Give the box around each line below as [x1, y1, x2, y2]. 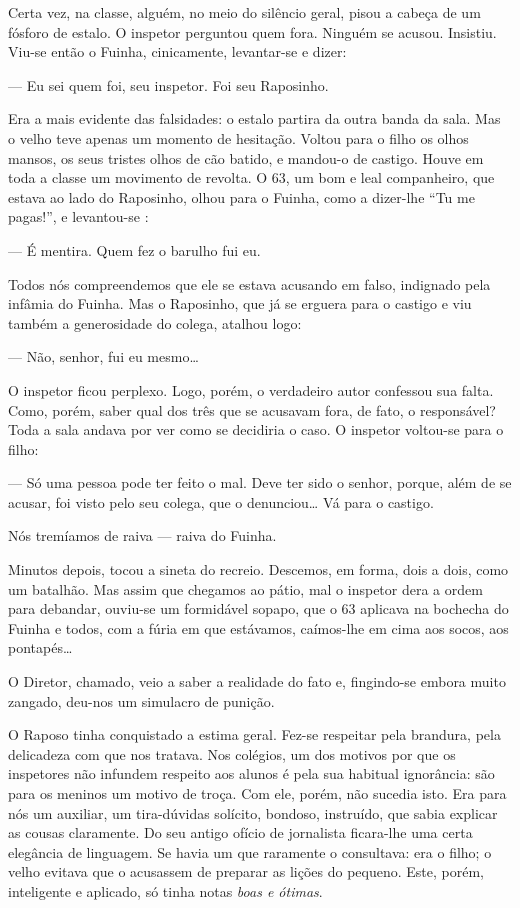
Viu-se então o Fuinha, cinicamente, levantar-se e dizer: [8, 41, 347, 62]
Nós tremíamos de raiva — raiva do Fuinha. [8, 525, 277, 546]
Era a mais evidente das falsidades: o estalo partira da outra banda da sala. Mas [8, 108, 501, 129]
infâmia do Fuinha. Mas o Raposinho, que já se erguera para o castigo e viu [8, 293, 472, 314]
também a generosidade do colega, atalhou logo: [8, 312, 302, 333]
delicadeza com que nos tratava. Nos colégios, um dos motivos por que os [8, 743, 456, 764]
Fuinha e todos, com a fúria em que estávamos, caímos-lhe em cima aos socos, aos [8, 617, 509, 638]
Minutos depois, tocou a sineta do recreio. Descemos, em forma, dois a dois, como [8, 559, 509, 580]
